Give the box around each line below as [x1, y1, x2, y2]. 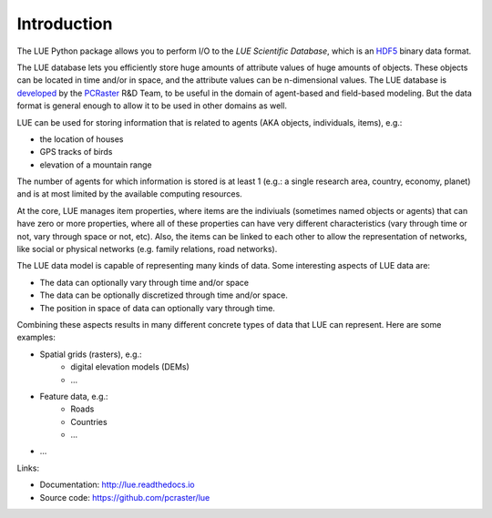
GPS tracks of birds [39, 147, 113, 157]
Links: [16, 462, 40, 473]
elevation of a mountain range [39, 159, 152, 170]
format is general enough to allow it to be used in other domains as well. [16, 100, 287, 111]
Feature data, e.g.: [39, 391, 108, 401]
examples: [16, 332, 56, 343]
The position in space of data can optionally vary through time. [39, 302, 275, 313]
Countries [70, 416, 108, 427]
